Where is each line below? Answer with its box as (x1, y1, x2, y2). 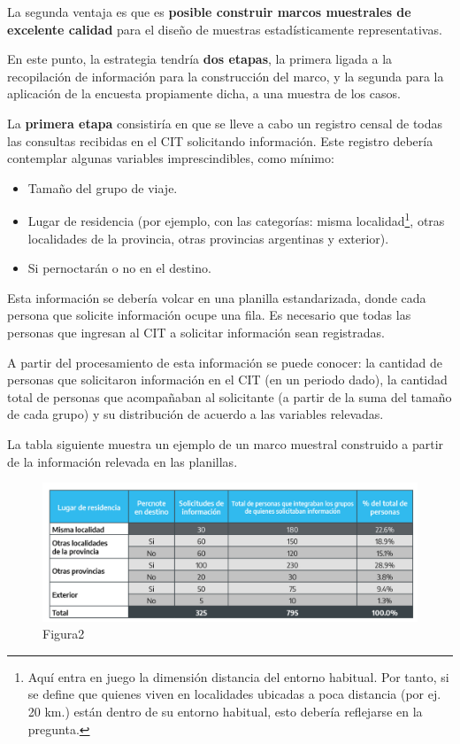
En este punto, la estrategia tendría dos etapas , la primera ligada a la (7, 50, 393, 68)
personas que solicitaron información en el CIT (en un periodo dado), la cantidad (7, 370, 448, 389)
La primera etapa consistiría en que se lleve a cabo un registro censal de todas (7, 113, 443, 132)
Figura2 (42, 624, 85, 643)
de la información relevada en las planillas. (7, 452, 238, 470)
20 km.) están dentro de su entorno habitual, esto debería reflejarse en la (27, 702, 423, 721)
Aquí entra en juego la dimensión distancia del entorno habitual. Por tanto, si (27, 667, 449, 686)
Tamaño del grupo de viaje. (27, 178, 178, 197)
